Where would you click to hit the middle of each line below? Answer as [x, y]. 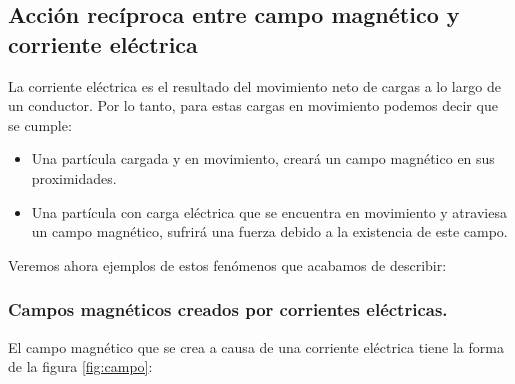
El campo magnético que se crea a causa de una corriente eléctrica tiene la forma [256, 346]
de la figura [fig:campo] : [80, 366]
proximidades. [74, 177]
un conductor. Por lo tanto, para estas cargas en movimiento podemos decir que [253, 105]
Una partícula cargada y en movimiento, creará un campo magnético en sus [263, 158]
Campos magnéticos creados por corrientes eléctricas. [228, 309]
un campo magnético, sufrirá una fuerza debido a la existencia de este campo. [269, 231]
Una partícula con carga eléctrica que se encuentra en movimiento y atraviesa [269, 211]
